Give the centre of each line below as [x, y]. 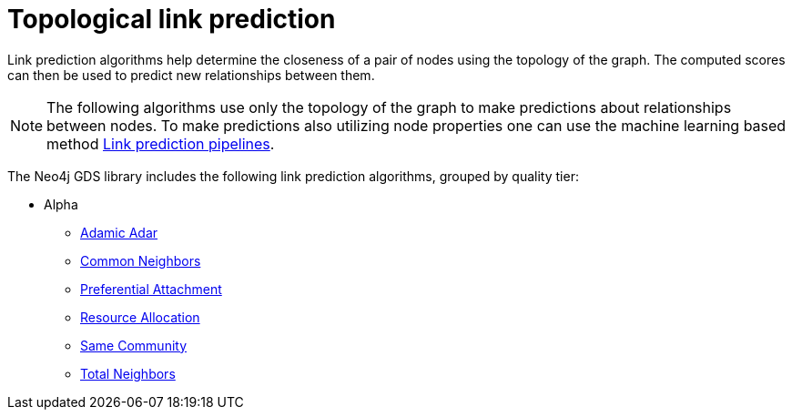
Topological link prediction [172, 19]
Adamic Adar [119, 232]
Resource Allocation [140, 317]
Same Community [134, 345]
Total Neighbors [128, 373]
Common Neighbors [141, 260]
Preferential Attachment [151, 289]
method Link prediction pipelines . [161, 143]
